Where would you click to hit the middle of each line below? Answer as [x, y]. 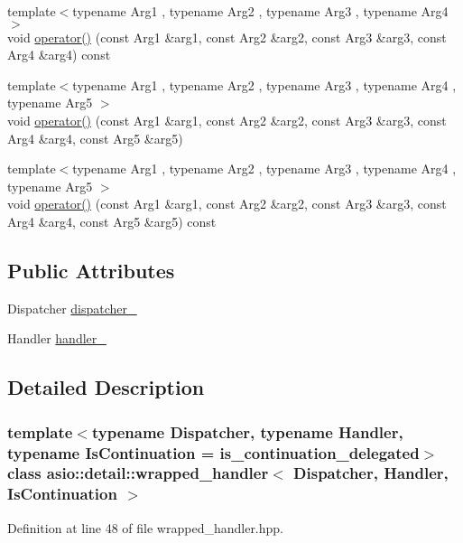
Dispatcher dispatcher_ [72, 308]
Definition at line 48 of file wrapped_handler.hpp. [146, 527]
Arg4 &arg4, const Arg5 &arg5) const [112, 221]
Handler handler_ [57, 338]
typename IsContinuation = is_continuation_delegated [213, 452]
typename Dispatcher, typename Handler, [247, 431]
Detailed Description [106, 387]
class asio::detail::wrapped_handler [138, 473]
